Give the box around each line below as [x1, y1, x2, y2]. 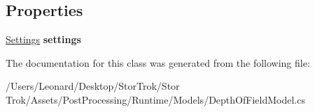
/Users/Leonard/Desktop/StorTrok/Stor [6, 79, 180, 93]
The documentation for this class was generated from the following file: [6, 55, 310, 70]
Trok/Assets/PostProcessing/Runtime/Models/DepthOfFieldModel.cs [6, 92, 305, 106]
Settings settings [6, 32, 81, 47]
